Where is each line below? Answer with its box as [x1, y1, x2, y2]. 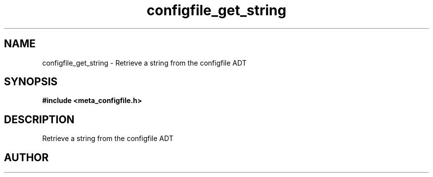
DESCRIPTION [4, 113, 75, 126]
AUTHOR [4, 151, 49, 164]
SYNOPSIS [4, 75, 58, 88]
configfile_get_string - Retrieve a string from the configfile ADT [42, 58, 247, 67]
